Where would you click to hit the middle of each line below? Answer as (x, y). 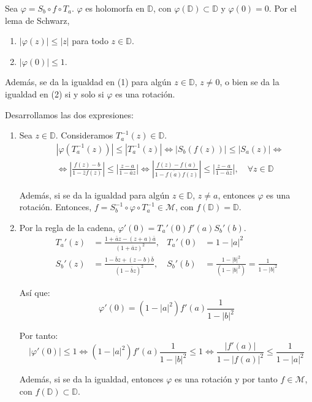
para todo (90, 41)
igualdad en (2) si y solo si (55, 93)
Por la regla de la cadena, (67, 227)
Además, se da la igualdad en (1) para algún (88, 82)
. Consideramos (84, 135)
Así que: (35, 293)
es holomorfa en (115, 8)
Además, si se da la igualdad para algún (94, 195)
